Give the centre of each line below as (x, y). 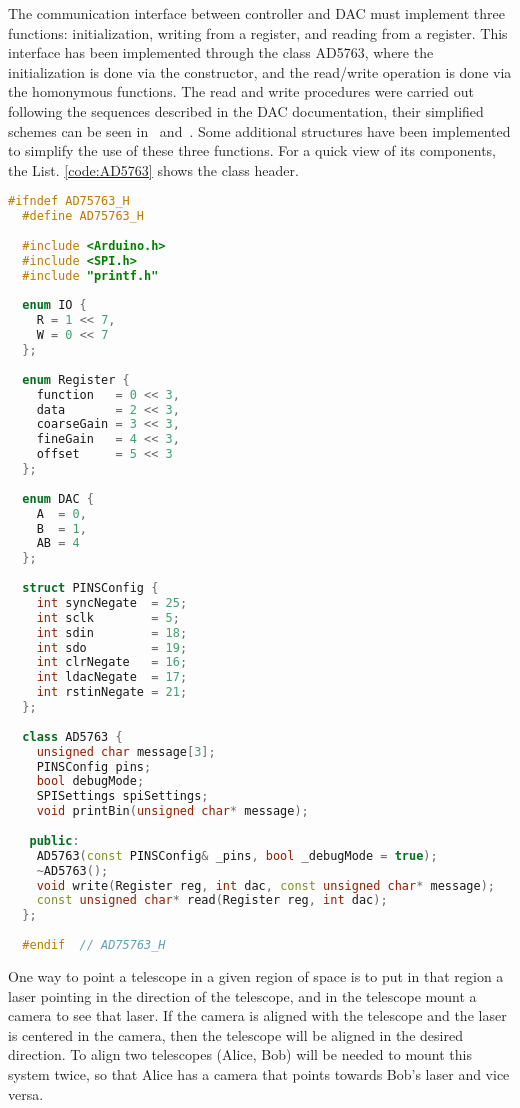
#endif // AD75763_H (94, 945)
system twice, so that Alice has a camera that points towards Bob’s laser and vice (259, 1073)
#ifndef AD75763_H (69, 201)
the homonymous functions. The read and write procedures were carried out (241, 91)
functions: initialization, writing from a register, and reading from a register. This (258, 32)
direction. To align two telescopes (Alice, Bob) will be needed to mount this (240, 1054)
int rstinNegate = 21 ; (112, 692)
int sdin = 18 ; (112, 632)
